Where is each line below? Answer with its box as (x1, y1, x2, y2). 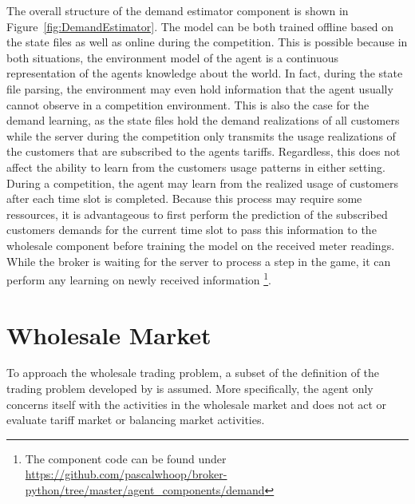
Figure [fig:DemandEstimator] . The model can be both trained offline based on (6, 18, 394, 34)
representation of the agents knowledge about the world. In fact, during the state (6, 65, 403, 81)
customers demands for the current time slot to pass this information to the (6, 221, 377, 238)
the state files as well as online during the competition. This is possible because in (6, 34, 408, 50)
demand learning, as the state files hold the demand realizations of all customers (6, 112, 400, 129)
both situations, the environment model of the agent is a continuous (6, 49, 339, 65)
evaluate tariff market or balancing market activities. (6, 411, 265, 428)
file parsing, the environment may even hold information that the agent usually (6, 80, 393, 97)
